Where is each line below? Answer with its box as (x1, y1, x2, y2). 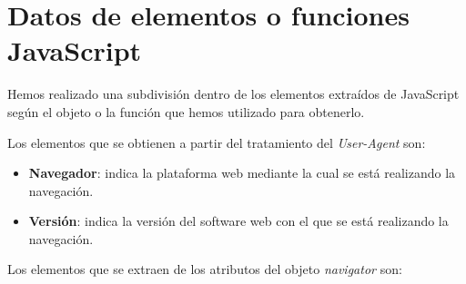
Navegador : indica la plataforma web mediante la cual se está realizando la (28, 163, 456, 182)
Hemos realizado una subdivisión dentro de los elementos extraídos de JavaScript (7, 84, 460, 103)
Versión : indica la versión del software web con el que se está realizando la (28, 211, 449, 230)
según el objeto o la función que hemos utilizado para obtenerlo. (7, 102, 365, 121)
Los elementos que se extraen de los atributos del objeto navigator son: (7, 260, 402, 279)
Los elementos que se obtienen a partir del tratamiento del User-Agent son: (7, 132, 426, 152)
